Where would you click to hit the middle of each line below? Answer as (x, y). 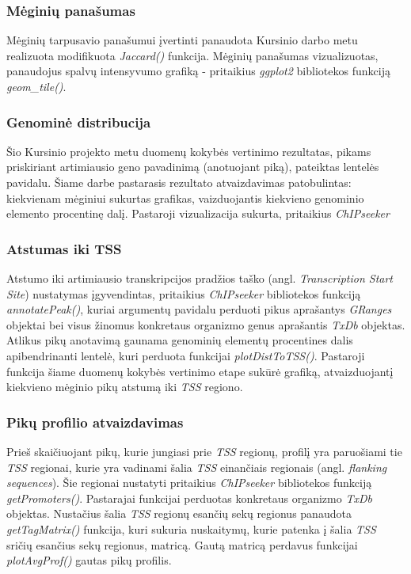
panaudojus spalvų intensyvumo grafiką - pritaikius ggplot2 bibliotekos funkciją (198, 71)
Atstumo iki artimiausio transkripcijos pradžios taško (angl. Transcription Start (200, 278)
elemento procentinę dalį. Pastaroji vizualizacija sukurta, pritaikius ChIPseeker (198, 213)
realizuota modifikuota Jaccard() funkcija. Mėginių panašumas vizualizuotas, (192, 55)
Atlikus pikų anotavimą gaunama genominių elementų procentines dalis (180, 340)
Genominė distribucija (79, 122)
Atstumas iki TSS (64, 248)
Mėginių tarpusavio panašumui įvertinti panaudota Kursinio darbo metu (182, 40)
